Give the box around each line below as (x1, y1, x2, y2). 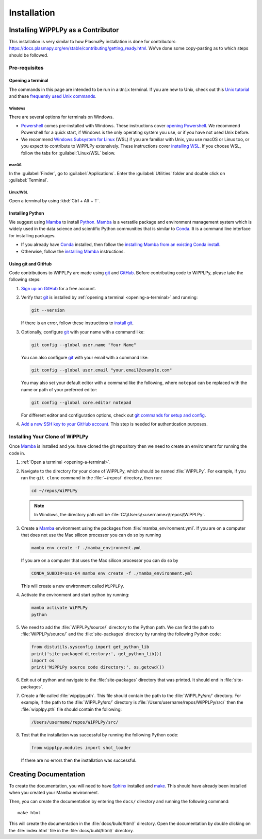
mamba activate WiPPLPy (31, 605, 88, 611)
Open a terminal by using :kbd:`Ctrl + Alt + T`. (9, 197, 100, 204)
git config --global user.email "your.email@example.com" (31, 367, 172, 373)
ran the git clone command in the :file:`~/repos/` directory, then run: (21, 474, 163, 481)
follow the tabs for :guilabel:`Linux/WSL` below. (21, 150, 115, 156)
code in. (9, 450, 25, 456)
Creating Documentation (9, 770, 85, 778)
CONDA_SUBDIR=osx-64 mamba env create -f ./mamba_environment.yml (31, 571, 193, 576)
